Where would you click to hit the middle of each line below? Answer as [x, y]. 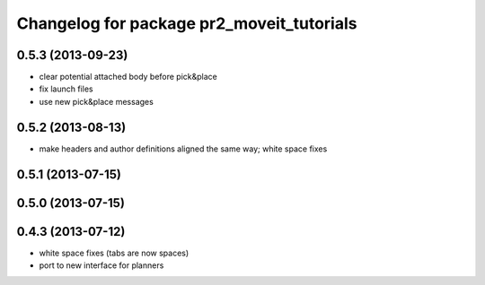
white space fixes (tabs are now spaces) [114, 253]
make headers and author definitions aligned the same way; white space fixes [183, 149]
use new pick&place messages [97, 101]
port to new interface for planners [101, 265]
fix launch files [66, 89]
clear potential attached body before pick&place [128, 77]
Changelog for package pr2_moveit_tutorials [187, 23]
